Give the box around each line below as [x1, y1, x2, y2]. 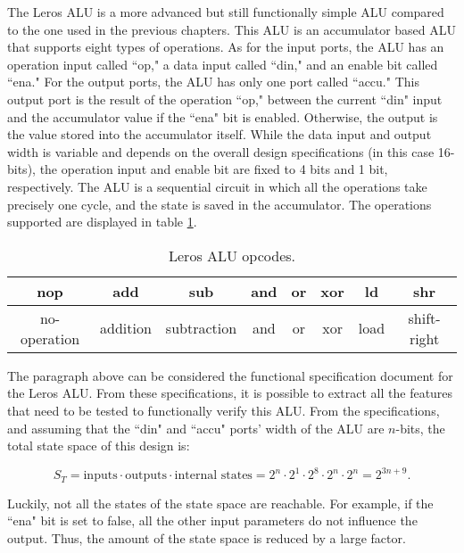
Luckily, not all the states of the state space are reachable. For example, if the [7, 493, 434, 512]
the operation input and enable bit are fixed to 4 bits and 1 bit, [39, 160, 388, 178]
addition [100, 318, 152, 339]
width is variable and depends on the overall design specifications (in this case [7, 142, 435, 161]
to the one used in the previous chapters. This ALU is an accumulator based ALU [7, 20, 456, 38]
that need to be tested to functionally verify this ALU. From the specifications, [7, 400, 440, 419]
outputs [125, 469, 168, 483]
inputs [83, 469, 118, 483]
